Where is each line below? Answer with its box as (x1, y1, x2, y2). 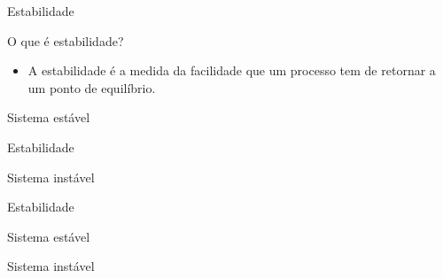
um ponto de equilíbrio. (27, 78, 156, 97)
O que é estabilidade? (7, 31, 124, 50)
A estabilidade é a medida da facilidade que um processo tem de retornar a (27, 61, 436, 80)
